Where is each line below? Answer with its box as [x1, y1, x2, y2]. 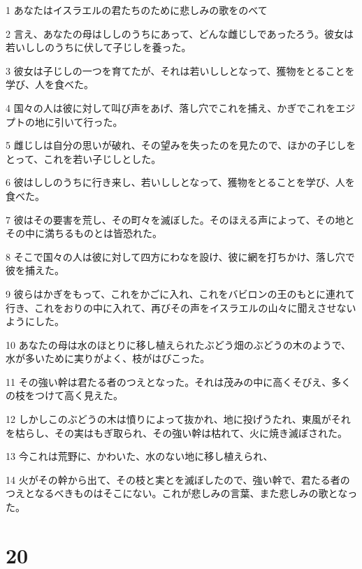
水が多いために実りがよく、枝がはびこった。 [6, 351, 210, 366]
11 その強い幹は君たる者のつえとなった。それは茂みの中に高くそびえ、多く [6, 374, 352, 389]
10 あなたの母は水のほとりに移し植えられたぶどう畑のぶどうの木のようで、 [6, 337, 352, 352]
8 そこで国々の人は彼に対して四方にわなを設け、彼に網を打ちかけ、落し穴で [6, 249, 355, 264]
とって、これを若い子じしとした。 [6, 151, 161, 166]
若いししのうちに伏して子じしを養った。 [6, 40, 191, 55]
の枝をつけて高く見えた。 [6, 388, 123, 403]
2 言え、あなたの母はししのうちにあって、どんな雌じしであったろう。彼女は [6, 26, 354, 41]
